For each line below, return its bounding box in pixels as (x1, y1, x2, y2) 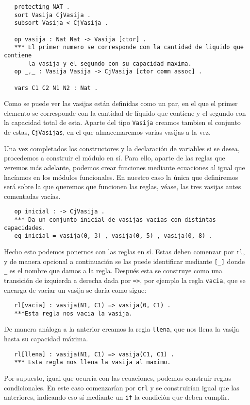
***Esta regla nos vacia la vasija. (14, 310, 133, 317)
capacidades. (4, 224, 46, 231)
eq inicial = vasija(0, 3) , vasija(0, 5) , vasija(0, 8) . (14, 232, 213, 240)
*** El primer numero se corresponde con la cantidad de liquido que (14, 44, 244, 51)
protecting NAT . (14, 3, 70, 10)
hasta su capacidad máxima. (4, 334, 88, 344)
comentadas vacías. (4, 191, 61, 201)
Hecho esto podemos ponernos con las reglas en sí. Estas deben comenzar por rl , (4, 246, 245, 256)
